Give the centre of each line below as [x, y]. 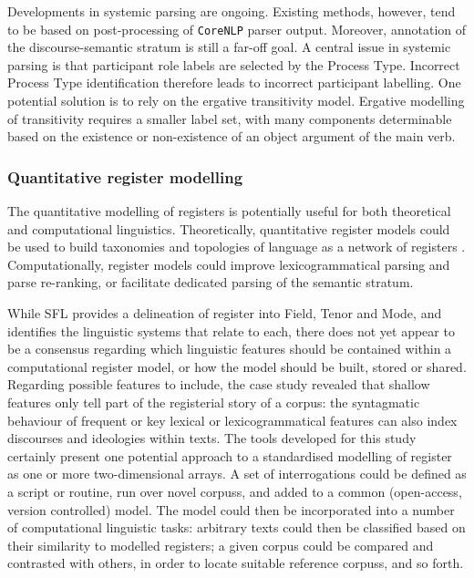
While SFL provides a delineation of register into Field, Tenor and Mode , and [225, 313]
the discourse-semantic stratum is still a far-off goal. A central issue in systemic [229, 47]
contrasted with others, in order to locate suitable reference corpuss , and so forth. [236, 563]
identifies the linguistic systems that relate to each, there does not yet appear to [231, 330]
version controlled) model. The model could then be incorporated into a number [231, 509]
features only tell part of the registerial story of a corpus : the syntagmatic [214, 402]
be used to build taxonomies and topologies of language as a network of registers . [237, 247]
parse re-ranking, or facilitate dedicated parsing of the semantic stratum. [211, 282]
